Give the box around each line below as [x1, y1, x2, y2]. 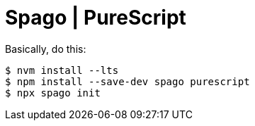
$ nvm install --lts [5, 64, 119, 76]
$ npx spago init [5, 87, 101, 99]
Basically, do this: [5, 42, 86, 55]
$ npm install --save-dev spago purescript [5, 75, 250, 87]
